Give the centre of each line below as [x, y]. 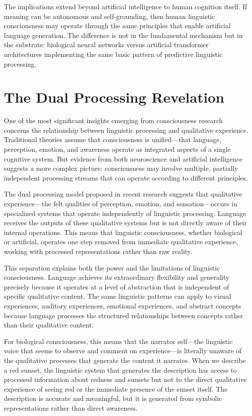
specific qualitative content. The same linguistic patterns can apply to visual [118, 296]
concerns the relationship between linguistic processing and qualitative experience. [126, 130]
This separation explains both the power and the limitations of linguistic [112, 267]
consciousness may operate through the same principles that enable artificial [117, 26]
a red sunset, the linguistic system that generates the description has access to [120, 370]
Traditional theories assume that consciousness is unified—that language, [113, 139]
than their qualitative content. [49, 325]
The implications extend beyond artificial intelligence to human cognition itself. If [126, 6]
